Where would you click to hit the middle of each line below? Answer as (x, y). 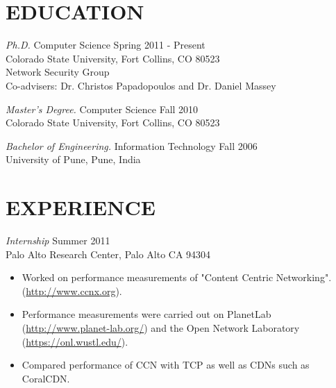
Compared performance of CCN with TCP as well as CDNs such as (166, 365)
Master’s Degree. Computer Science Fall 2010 (102, 109)
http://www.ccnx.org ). (74, 290)
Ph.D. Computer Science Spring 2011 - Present (106, 45)
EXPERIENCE (81, 207)
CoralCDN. (46, 378)
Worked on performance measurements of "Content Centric (148, 277)
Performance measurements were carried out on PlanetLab (146, 314)
